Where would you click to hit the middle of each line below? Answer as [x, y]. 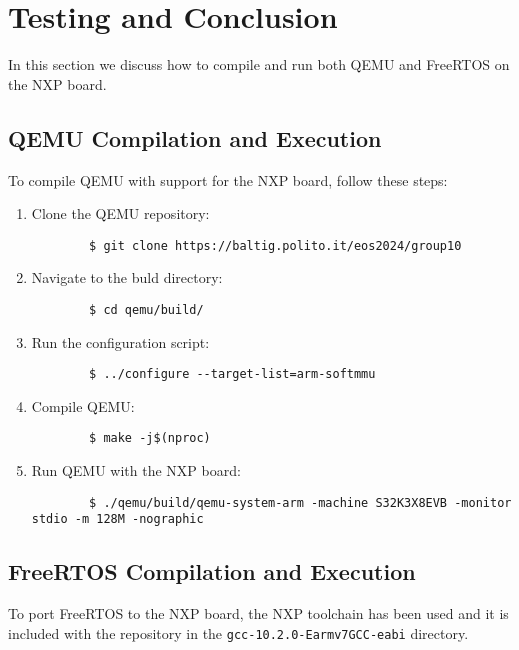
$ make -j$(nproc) [150, 438]
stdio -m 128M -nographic [117, 519]
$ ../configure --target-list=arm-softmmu [232, 374]
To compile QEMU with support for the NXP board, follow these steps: [228, 179]
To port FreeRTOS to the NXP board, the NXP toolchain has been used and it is [258, 613]
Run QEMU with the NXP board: [136, 470]
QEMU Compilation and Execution [195, 137]
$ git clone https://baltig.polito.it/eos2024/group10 [275, 245]
